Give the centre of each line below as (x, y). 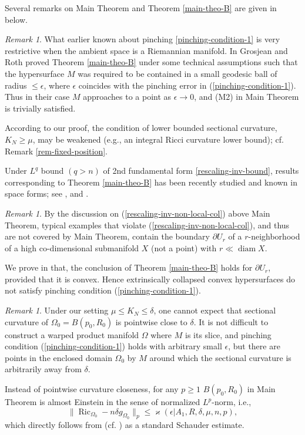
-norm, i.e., (232, 402)
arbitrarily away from (43, 369)
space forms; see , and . (47, 193)
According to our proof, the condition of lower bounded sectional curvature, (141, 128)
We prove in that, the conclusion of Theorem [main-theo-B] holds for (129, 267)
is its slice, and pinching (228, 334)
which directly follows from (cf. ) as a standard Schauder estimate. (125, 425)
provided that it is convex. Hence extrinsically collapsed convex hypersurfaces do (150, 279)
